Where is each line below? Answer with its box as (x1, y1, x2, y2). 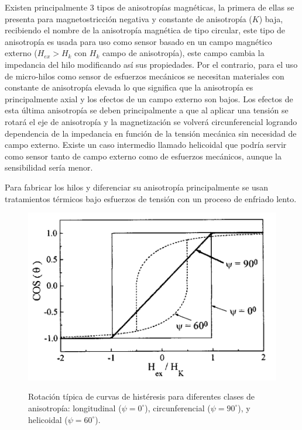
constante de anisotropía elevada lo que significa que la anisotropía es (5, 81, 253, 93)
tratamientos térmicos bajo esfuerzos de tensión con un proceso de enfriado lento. (5, 192, 297, 204)
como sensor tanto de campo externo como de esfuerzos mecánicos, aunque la (5, 150, 282, 162)
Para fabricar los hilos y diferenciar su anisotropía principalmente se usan (5, 181, 269, 193)
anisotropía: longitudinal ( (28, 401, 122, 414)
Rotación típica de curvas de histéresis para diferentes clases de (28, 390, 255, 403)
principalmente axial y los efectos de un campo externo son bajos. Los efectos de (5, 92, 293, 105)
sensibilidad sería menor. (5, 161, 93, 174)
